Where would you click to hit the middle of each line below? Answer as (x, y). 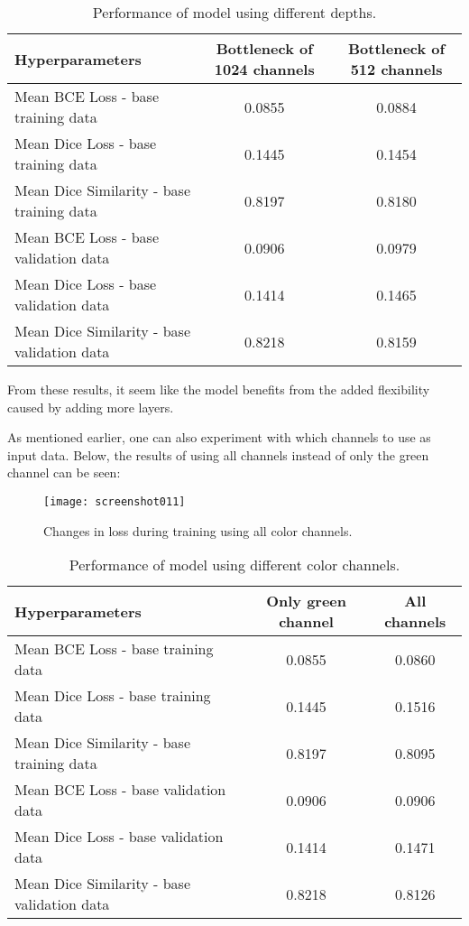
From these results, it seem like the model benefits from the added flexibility (219, 389)
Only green (307, 601)
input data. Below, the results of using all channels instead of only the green (218, 454)
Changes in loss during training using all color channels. (198, 530)
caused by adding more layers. (91, 407)
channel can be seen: (64, 472)
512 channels (396, 69)
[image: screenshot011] (115, 501)
